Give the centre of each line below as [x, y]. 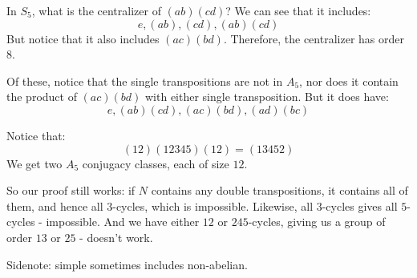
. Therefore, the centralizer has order [314, 38]
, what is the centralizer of [96, 10]
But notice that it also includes [83, 38]
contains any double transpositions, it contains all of [279, 190]
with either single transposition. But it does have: [267, 97]
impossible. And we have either [123, 222]
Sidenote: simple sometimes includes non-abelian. [127, 264]
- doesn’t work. [116, 237]
